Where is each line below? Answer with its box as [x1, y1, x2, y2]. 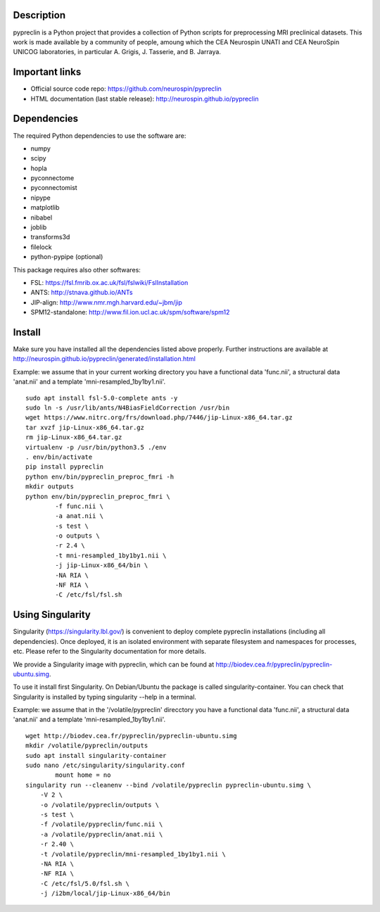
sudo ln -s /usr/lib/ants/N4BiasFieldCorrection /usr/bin [25, 404, 230, 412]
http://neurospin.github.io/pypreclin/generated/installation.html [13, 355, 196, 363]
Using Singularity [13, 609, 91, 621]
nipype [30, 194, 51, 202]
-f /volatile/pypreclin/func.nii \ [39, 821, 163, 828]
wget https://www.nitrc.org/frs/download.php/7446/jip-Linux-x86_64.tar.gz [25, 414, 293, 422]
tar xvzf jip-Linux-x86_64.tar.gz [25, 423, 144, 431]
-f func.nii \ [55, 502, 104, 510]
